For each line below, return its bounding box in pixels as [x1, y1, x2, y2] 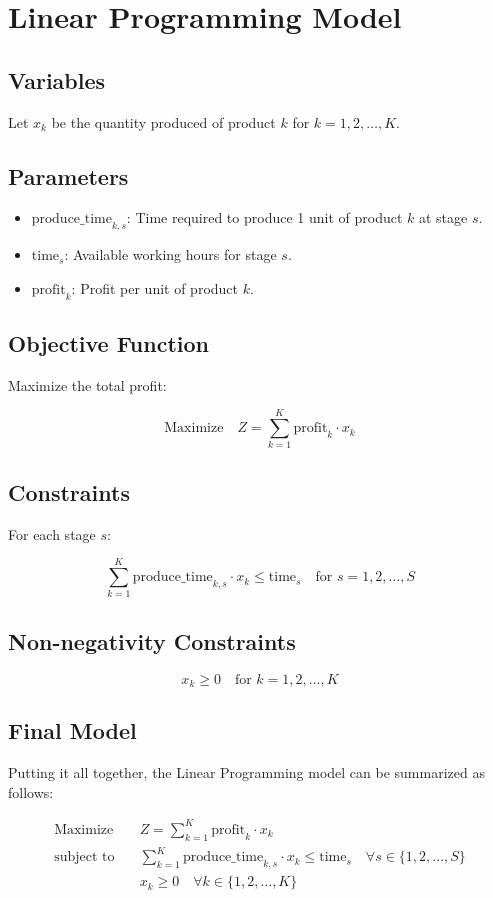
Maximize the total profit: [8, 374, 167, 395]
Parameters [8, 160, 129, 191]
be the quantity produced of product [51, 111, 276, 132]
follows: [8, 781, 54, 802]
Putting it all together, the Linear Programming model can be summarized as [8, 762, 485, 783]
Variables [8, 64, 106, 95]
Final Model [8, 715, 137, 746]
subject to [54, 850, 115, 865]
